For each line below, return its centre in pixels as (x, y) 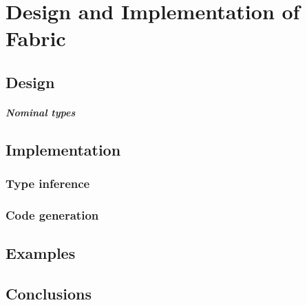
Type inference (48, 183)
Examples (41, 253)
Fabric (36, 38)
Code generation (52, 215)
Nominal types (41, 112)
